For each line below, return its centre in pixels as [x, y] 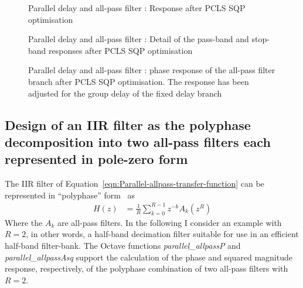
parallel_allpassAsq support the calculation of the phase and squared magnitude [149, 257]
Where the [24, 222]
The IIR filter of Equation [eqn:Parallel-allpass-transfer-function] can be [135, 184]
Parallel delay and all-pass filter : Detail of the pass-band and [139, 39]
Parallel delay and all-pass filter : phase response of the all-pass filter [152, 70]
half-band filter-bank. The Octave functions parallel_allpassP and [123, 246]
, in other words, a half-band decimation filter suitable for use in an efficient [162, 234]
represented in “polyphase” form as [70, 195]
